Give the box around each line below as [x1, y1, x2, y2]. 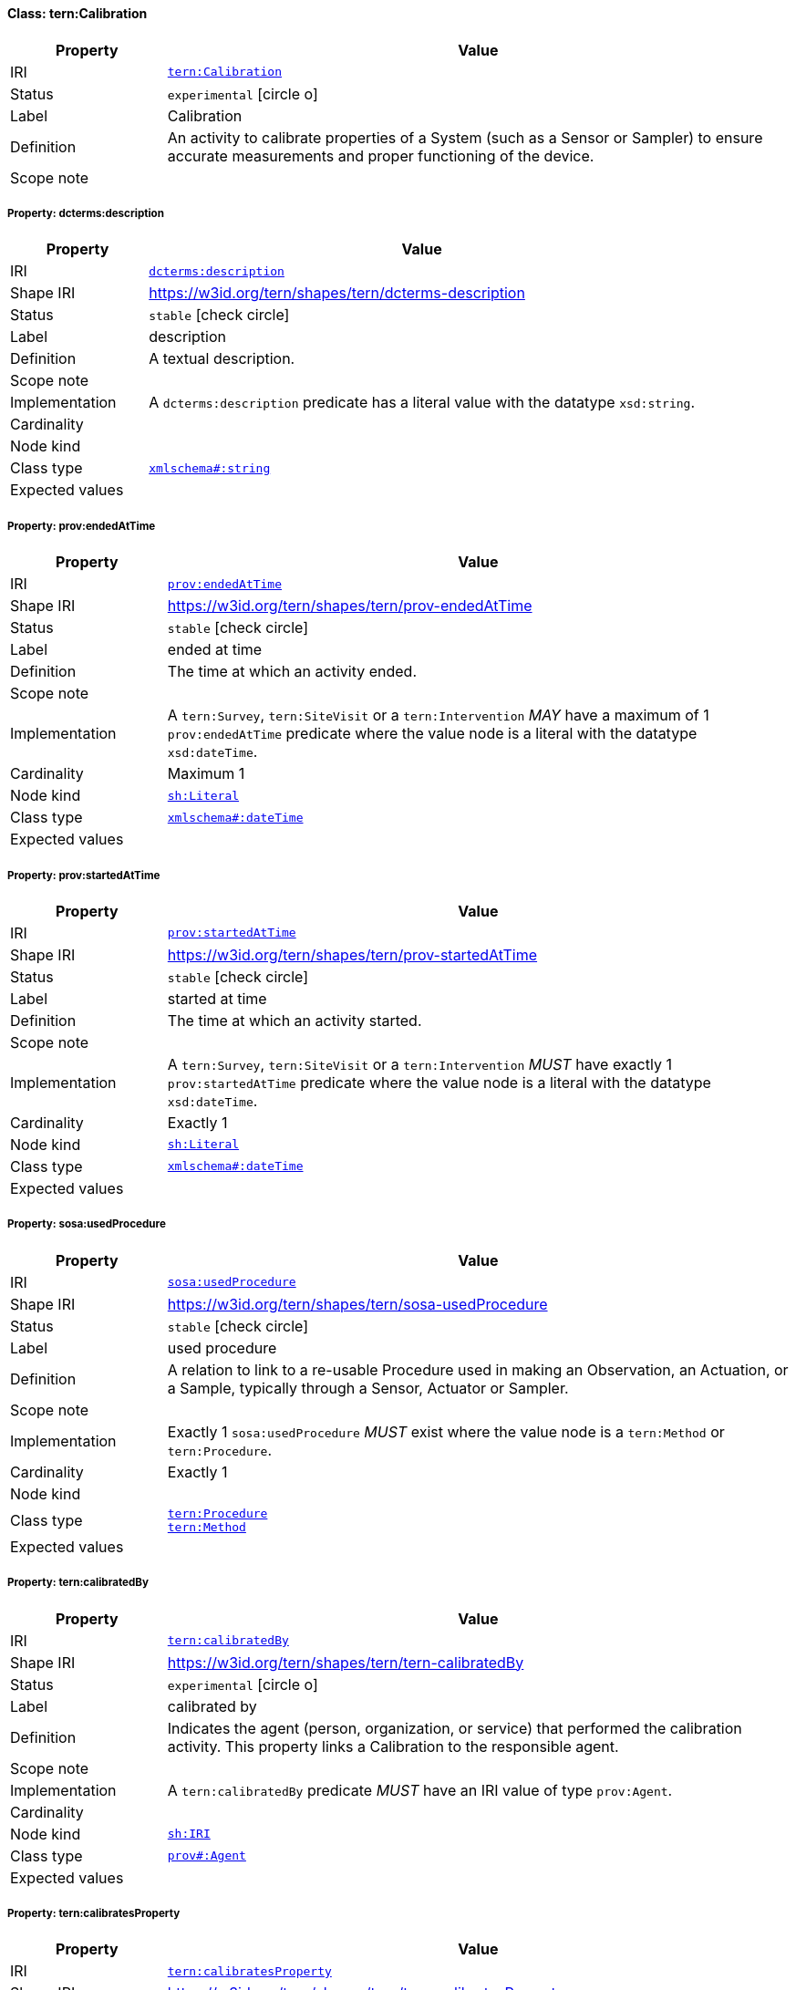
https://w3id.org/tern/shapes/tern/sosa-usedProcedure [167, 1294, 548, 1313]
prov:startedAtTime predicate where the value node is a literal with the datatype [167, 1073, 711, 1092]
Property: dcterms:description [7, 207, 164, 220]
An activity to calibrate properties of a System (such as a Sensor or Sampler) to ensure [167, 128, 763, 147]
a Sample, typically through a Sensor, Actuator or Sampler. [167, 1378, 569, 1397]
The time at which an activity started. [167, 1011, 422, 1030]
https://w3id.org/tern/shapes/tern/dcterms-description [149, 284, 525, 303]
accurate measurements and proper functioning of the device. [167, 146, 594, 165]
